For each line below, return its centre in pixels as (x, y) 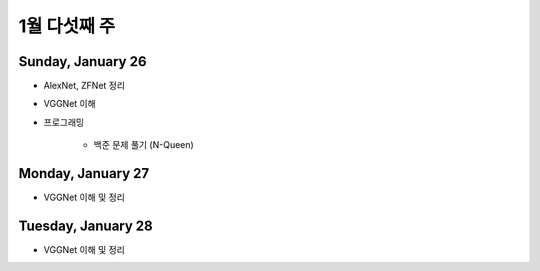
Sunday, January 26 (82, 61)
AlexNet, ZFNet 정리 (84, 86)
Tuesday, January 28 (86, 225)
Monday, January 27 (84, 173)
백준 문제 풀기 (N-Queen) (143, 145)
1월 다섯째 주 (67, 26)
